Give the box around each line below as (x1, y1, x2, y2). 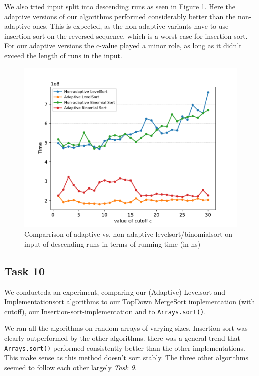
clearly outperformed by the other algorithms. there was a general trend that (4, 332, 241, 343)
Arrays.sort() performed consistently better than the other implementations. (4, 342, 245, 353)
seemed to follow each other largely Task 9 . (4, 362, 137, 372)
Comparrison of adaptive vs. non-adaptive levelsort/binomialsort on (24, 229, 233, 239)
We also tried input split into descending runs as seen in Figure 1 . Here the (4, 1, 235, 11)
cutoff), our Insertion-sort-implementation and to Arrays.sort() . (4, 306, 206, 316)
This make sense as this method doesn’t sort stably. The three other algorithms (4, 352, 248, 363)
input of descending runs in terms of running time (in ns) (24, 238, 201, 249)
